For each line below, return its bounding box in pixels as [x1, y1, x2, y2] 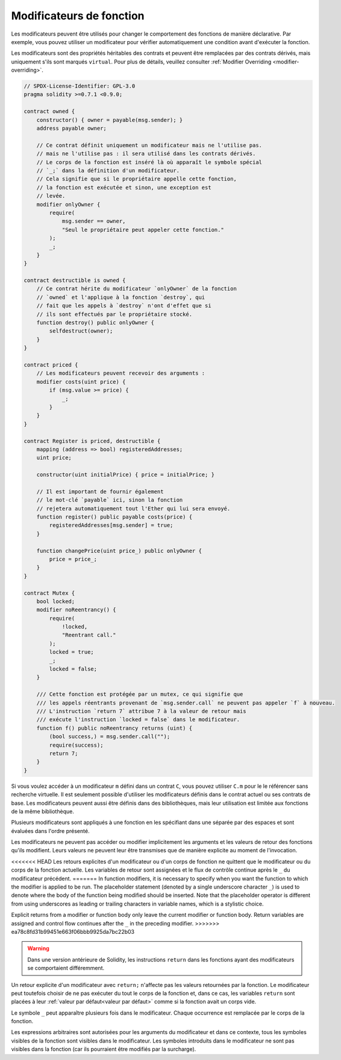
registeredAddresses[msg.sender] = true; [49, 522, 174, 529]
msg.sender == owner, [61, 218, 126, 225]
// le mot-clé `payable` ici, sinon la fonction [36, 497, 183, 503]
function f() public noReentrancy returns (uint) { [36, 724, 193, 732]
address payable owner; [36, 125, 107, 132]
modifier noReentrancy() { [36, 607, 117, 613]
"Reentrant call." [61, 631, 117, 639]
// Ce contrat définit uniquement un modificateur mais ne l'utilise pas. [36, 142, 262, 148]
